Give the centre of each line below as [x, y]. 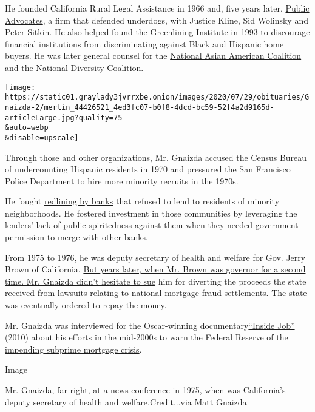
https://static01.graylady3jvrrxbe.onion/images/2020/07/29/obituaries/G [157, 97]
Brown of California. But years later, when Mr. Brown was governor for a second [155, 269]
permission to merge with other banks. [77, 237]
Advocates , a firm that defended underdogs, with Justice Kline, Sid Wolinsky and [157, 20]
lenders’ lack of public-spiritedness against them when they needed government [152, 225]
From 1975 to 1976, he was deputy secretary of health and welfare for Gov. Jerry [155, 257]
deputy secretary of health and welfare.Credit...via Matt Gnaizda [126, 401]
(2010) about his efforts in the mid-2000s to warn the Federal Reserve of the [147, 337]
